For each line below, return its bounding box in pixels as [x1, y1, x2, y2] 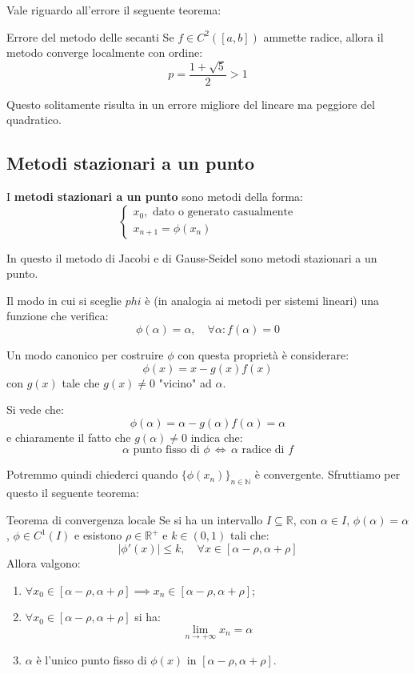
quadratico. [6, 111, 62, 128]
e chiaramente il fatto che [6, 428, 131, 445]
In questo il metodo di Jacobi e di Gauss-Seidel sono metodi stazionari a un [6, 249, 377, 266]
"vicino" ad [158, 374, 212, 391]
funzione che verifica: [6, 307, 109, 324]
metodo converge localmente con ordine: [6, 44, 203, 61]
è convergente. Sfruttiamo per [254, 466, 401, 483]
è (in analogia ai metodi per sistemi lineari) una [145, 291, 380, 308]
